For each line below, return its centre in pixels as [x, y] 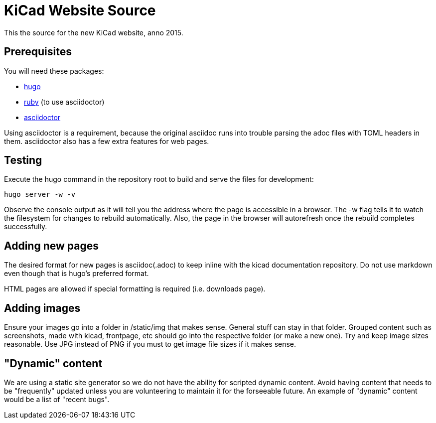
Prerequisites [38, 52]
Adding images [42, 308]
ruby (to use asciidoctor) [64, 102]
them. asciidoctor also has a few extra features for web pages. [107, 141]
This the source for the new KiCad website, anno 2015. [94, 32]
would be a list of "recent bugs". [57, 399]
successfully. [26, 227]
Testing [23, 160]
